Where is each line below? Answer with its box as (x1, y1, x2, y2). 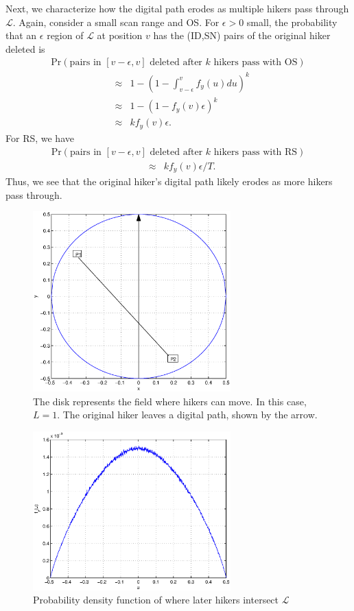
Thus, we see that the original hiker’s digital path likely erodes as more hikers (5, 174, 333, 189)
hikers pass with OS (213, 58, 298, 68)
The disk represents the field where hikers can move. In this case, (33, 394, 307, 408)
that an (5, 28, 37, 43)
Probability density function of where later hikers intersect (33, 592, 279, 607)
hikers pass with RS (213, 147, 298, 157)
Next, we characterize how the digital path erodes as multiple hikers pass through (5, 1, 349, 15)
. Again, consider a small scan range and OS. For (12, 14, 220, 29)
